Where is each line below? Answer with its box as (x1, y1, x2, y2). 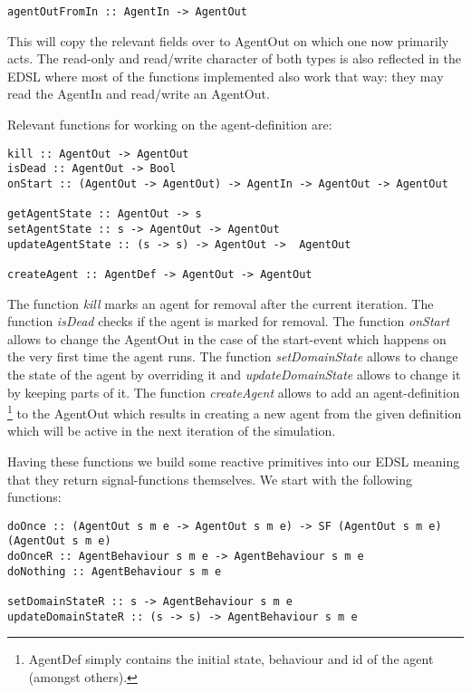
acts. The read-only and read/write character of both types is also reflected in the (7, 49, 462, 68)
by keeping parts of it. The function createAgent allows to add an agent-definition (7, 382, 460, 401)
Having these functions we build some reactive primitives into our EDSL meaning (7, 451, 460, 470)
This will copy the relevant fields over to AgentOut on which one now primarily (7, 31, 449, 50)
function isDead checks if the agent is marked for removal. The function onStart (7, 312, 450, 331)
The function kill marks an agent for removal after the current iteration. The (7, 294, 434, 313)
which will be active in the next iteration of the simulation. (7, 421, 336, 440)
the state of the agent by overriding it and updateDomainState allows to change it (7, 364, 461, 383)
